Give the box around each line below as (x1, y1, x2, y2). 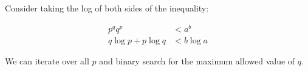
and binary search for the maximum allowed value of (99, 54, 295, 67)
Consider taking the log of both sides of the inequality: (5, 2, 209, 14)
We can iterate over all (5, 54, 89, 67)
